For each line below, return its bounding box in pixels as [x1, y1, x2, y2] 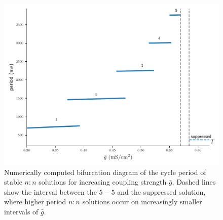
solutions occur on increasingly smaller [82, 196, 202, 207]
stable [4, 177, 22, 187]
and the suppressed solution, [117, 186, 206, 197]
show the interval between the [4, 186, 97, 197]
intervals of [4, 206, 39, 216]
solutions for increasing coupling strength [39, 177, 167, 187]
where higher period [4, 196, 66, 207]
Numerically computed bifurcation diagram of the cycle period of [4, 166, 206, 177]
